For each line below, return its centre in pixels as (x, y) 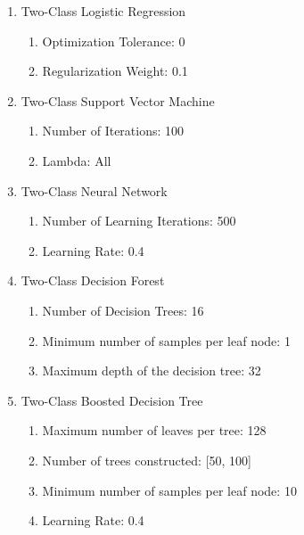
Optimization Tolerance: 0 (114, 41)
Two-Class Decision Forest (93, 280)
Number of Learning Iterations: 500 (139, 221)
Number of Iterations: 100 (113, 131)
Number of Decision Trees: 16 (123, 310)
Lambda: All (77, 160)
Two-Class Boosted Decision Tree (112, 400)
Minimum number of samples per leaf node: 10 (169, 490)
